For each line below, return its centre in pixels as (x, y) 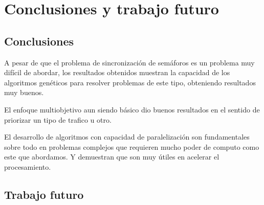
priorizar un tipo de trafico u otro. (58, 119)
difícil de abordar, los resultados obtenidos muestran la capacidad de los (117, 72)
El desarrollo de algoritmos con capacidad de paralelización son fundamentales (127, 137)
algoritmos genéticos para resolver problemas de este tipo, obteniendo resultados (130, 82)
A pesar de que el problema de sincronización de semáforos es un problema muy (129, 62)
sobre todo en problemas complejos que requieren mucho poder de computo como (132, 146)
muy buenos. (24, 92)
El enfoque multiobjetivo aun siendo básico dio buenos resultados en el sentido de (132, 109)
